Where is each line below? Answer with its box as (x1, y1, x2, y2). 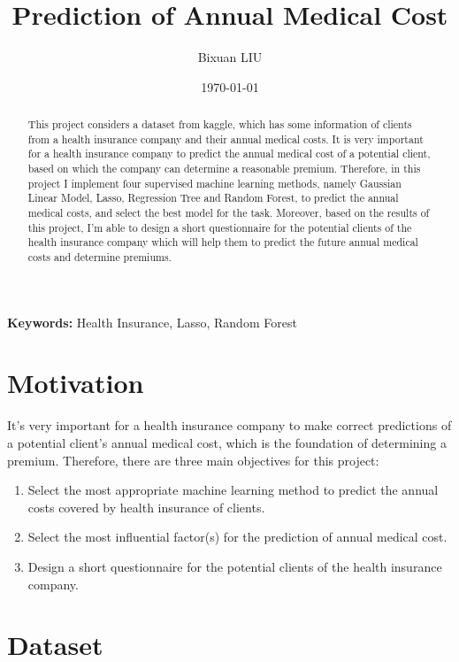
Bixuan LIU (197, 48, 263, 66)
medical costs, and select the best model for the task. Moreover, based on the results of (27, 205, 430, 220)
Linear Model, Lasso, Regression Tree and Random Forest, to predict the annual (27, 190, 399, 205)
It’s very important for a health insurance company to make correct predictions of (7, 416, 452, 435)
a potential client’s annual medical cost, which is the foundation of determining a (7, 433, 447, 451)
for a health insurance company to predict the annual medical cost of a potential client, (27, 146, 431, 161)
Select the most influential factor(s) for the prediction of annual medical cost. (27, 527, 448, 546)
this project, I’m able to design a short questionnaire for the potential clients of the (27, 219, 412, 235)
